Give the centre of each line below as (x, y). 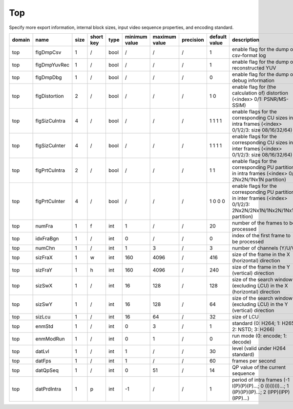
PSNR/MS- (276, 99)
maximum (165, 37)
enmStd (44, 326)
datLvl (42, 351)
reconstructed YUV (254, 68)
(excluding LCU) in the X (260, 285)
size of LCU (245, 317)
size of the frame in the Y (261, 267)
